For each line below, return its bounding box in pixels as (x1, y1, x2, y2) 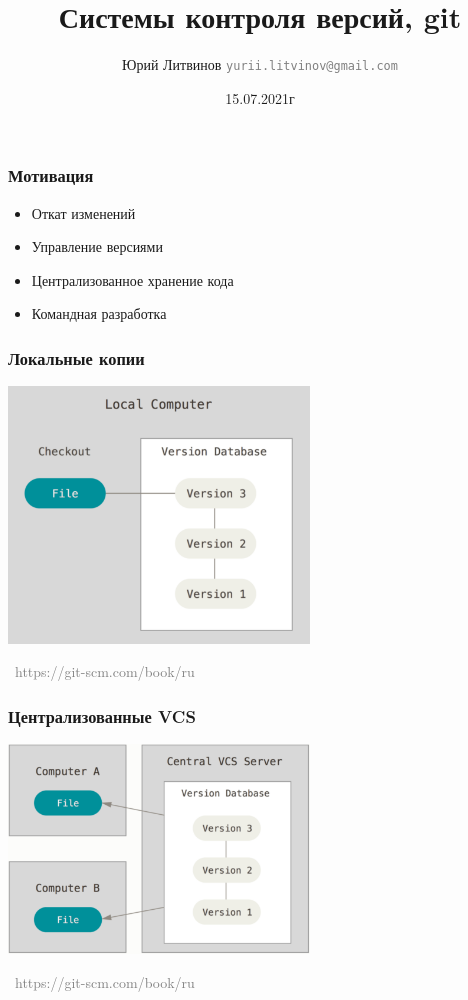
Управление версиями (31, 236, 163, 257)
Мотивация (8, 163, 94, 188)
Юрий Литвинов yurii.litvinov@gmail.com (122, 54, 398, 75)
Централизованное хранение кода (31, 269, 234, 290)
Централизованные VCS (8, 703, 196, 728)
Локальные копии (8, 345, 145, 370)
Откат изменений (31, 202, 136, 223)
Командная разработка (31, 303, 167, 324)
